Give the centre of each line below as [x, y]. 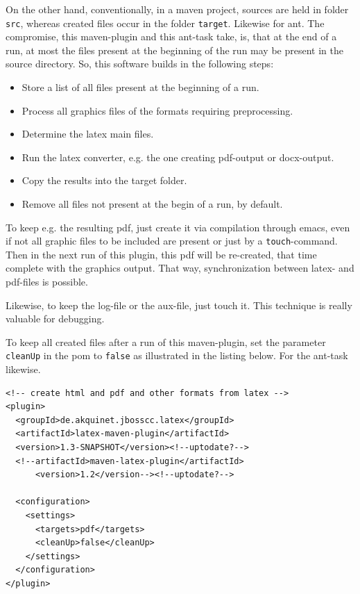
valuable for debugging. [55, 319]
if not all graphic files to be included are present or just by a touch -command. [172, 241]
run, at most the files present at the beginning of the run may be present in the [174, 50]
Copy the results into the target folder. [104, 180]
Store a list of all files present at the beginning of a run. [140, 87]
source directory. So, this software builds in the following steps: [140, 64]
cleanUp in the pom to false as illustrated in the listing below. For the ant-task [177, 355]
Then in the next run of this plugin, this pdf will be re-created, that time [161, 254]
